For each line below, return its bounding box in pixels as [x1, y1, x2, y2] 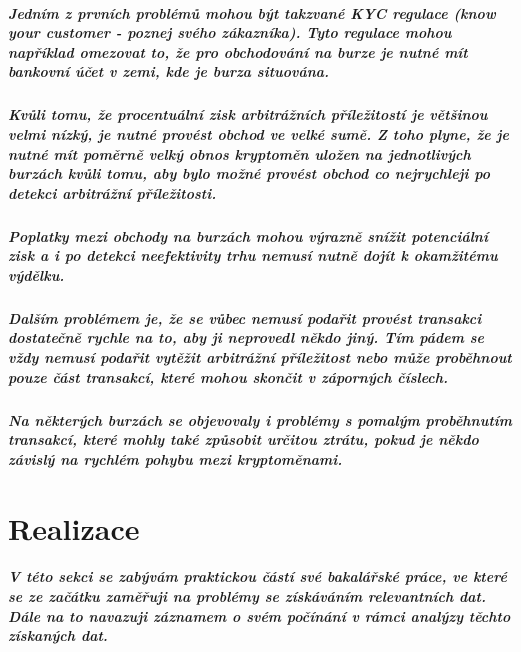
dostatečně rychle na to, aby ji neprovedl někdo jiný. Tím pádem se [8, 327, 484, 348]
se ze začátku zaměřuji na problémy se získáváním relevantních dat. [8, 585, 486, 606]
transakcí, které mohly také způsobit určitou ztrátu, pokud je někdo [8, 429, 479, 450]
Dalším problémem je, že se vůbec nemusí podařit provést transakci [8, 307, 482, 328]
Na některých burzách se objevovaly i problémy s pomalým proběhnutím [8, 409, 512, 430]
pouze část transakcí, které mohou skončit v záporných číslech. [8, 366, 449, 387]
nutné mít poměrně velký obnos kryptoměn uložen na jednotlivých [8, 143, 471, 164]
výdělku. [8, 264, 65, 285]
